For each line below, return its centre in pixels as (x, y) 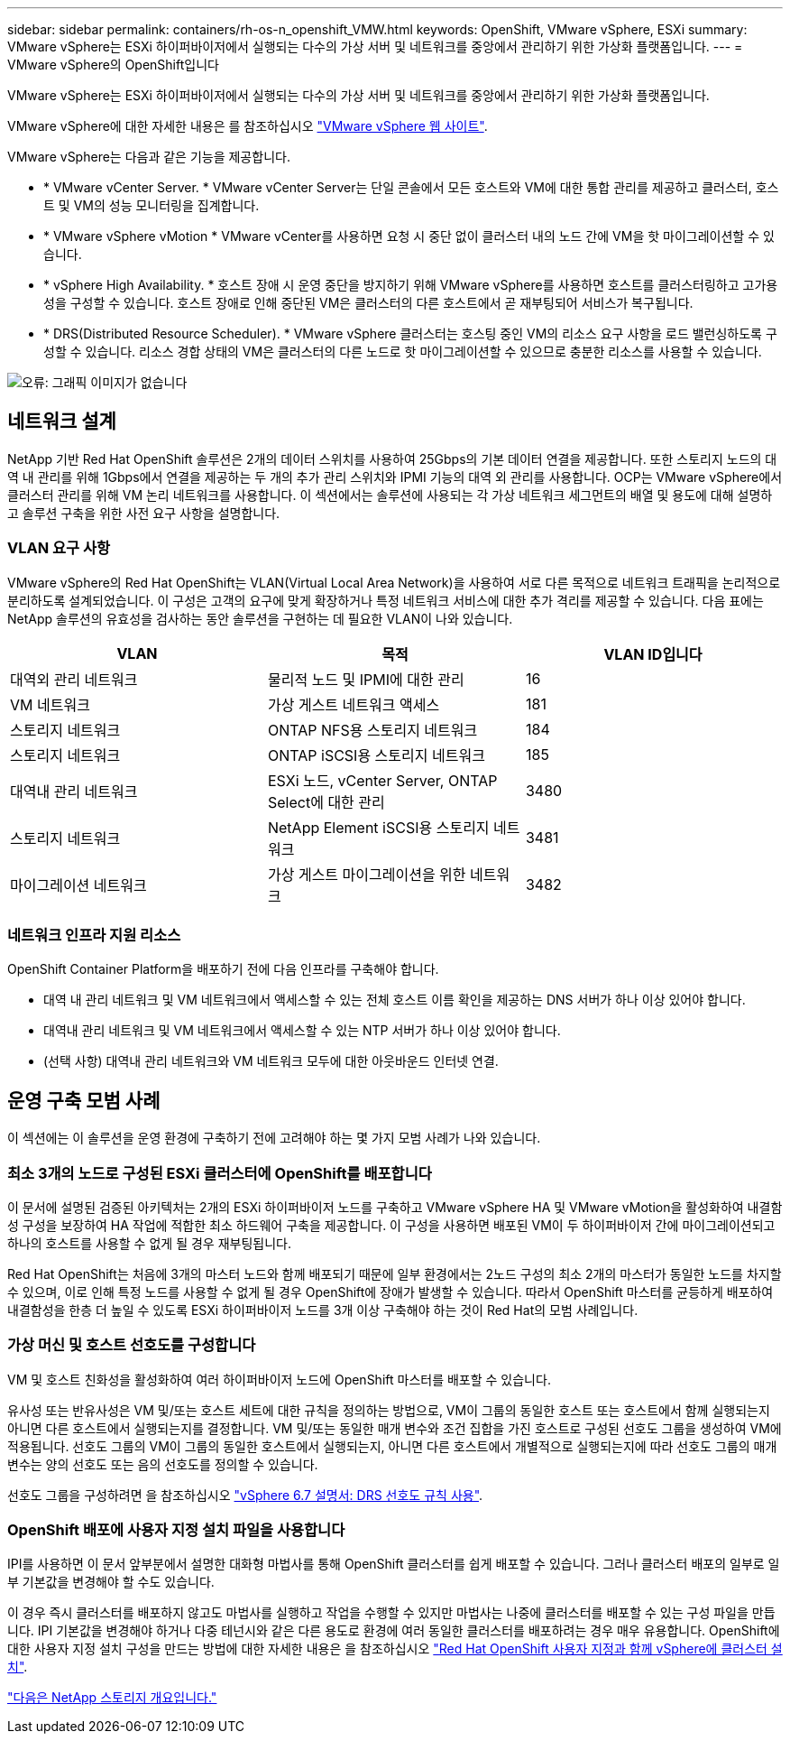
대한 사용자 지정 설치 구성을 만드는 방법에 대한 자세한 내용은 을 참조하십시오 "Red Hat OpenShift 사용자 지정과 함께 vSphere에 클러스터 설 (395, 1649)
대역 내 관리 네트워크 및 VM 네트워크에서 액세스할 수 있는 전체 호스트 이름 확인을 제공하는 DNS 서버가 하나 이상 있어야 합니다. (395, 1000)
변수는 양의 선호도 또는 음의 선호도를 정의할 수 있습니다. (163, 1464)
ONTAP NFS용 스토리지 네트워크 (372, 730)
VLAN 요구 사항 (59, 548)
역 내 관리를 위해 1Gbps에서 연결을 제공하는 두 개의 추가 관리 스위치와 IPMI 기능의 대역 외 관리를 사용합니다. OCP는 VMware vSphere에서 (395, 477)
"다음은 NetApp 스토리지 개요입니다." (112, 1698)
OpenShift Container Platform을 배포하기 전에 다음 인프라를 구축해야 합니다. (223, 969)
